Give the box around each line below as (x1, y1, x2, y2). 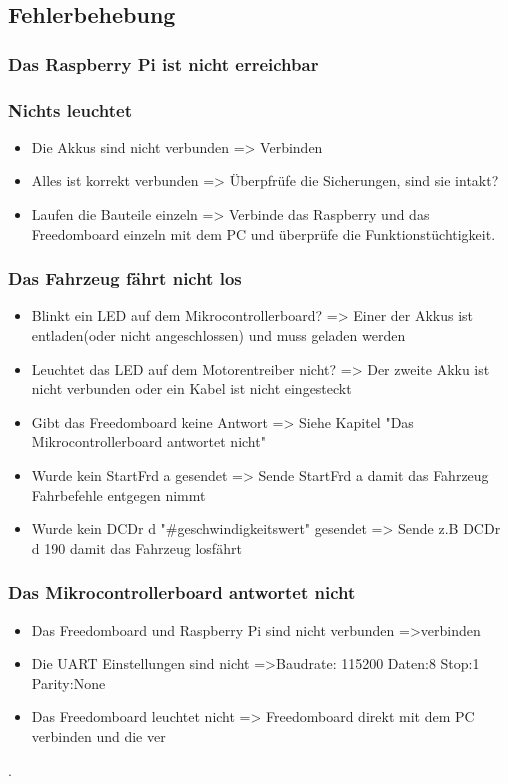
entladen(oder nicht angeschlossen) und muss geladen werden (31, 325, 406, 346)
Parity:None (31, 672, 106, 693)
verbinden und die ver (31, 725, 166, 746)
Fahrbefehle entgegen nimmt (31, 484, 206, 505)
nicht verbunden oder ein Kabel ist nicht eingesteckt (31, 378, 352, 399)
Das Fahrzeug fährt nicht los (8, 266, 242, 291)
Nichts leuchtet (8, 97, 133, 122)
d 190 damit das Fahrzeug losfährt (31, 537, 242, 558)
